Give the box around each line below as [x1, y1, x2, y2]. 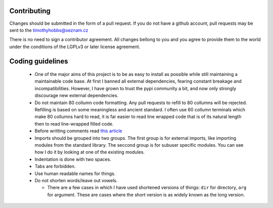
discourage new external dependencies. [34, 93, 119, 99]
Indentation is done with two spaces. [34, 156, 111, 162]
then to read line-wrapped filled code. [34, 120, 114, 127]
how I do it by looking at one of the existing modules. [34, 149, 145, 155]
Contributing [9, 7, 51, 15]
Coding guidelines [9, 57, 68, 65]
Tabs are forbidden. [34, 163, 76, 170]
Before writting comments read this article [34, 128, 122, 134]
